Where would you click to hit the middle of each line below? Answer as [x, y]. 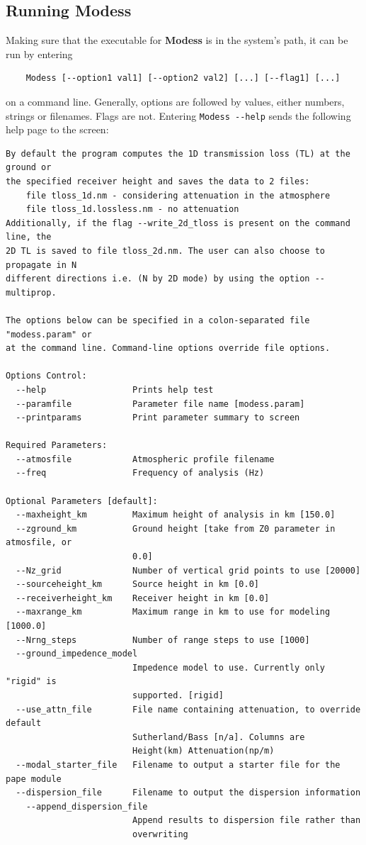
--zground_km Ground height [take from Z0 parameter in [176, 528]
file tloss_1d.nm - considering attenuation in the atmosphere [178, 195]
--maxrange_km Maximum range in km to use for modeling [173, 612]
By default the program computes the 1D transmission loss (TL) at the [178, 153]
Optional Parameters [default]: [82, 501]
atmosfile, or [39, 543]
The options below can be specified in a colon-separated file [158, 320]
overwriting [160, 834]
